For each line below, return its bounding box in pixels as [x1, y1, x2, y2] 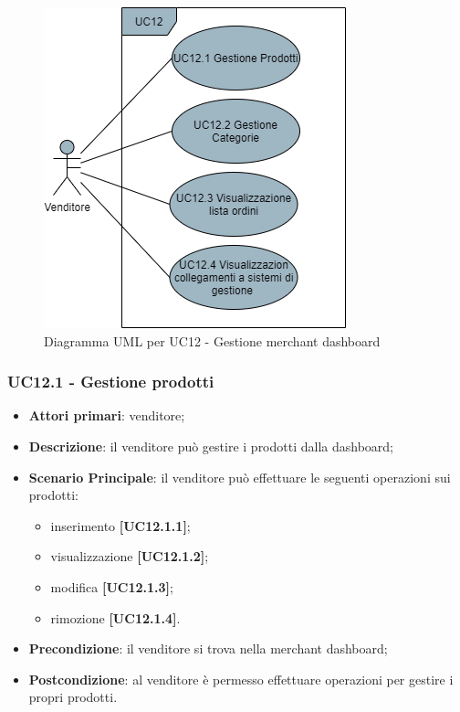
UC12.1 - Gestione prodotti [7, 370, 214, 393]
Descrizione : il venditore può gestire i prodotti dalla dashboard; [28, 437, 394, 455]
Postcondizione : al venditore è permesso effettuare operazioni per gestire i [28, 669, 454, 688]
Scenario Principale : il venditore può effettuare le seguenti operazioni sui [28, 467, 451, 486]
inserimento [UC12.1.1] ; [50, 515, 191, 535]
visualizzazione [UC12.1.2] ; [50, 547, 209, 566]
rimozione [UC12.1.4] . [50, 608, 181, 627]
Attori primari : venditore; [28, 406, 185, 425]
